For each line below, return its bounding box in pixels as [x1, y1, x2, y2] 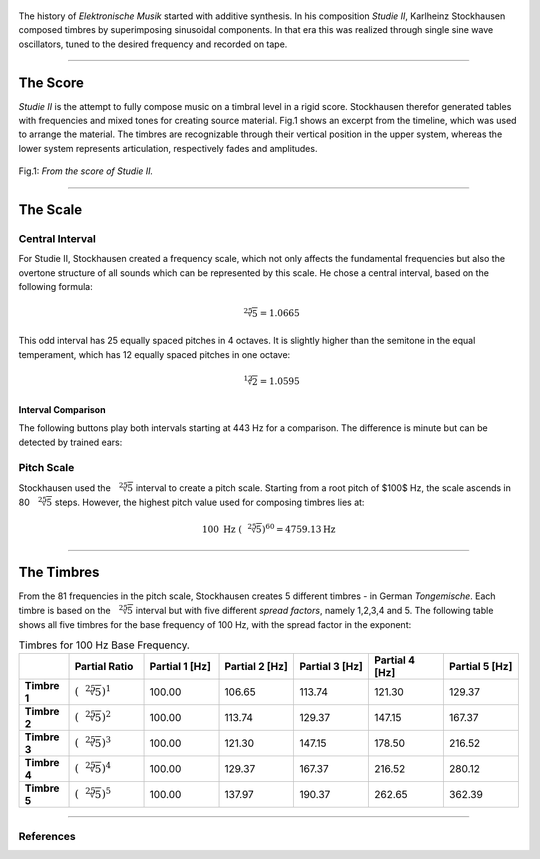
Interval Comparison [18, 403, 106, 415]
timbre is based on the [18, 604, 111, 616]
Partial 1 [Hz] [149, 660, 212, 674]
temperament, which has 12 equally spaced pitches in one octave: [18, 348, 291, 360]
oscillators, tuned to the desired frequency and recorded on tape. [18, 38, 288, 50]
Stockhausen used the [18, 481, 112, 494]
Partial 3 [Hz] [299, 660, 364, 674]
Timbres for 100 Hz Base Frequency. [18, 638, 190, 652]
